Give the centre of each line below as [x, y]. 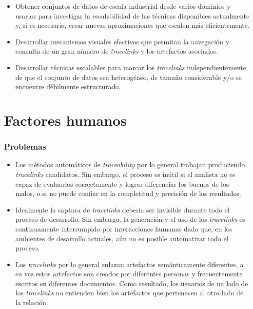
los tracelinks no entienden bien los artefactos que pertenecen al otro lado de [129, 293]
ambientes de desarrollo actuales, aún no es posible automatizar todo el [122, 238]
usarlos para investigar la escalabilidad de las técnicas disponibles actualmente [132, 15]
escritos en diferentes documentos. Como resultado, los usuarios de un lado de [132, 283]
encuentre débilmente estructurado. [68, 87]
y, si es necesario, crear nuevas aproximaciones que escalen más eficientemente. [132, 25]
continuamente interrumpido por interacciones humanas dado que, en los [124, 228]
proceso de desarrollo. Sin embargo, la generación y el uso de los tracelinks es [130, 219]
